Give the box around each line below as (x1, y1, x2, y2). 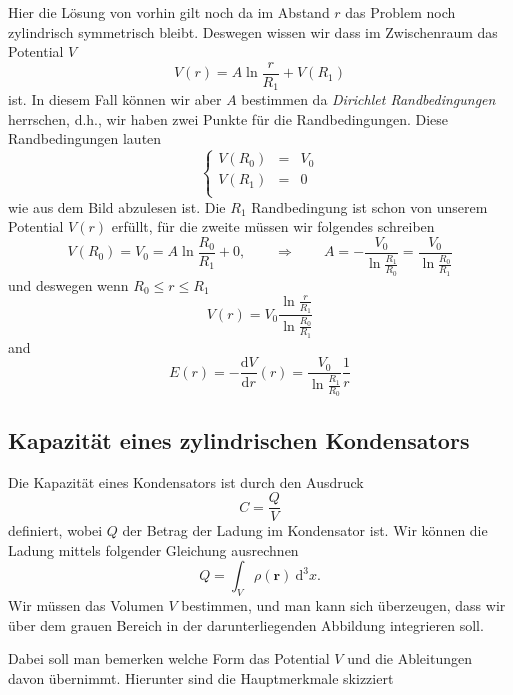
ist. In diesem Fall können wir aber (8, 89, 222, 110)
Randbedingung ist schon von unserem (251, 196, 488, 217)
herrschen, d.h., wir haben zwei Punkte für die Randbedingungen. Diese (8, 108, 449, 129)
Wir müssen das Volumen (8, 595, 164, 616)
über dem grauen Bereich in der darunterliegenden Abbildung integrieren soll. (8, 614, 484, 635)
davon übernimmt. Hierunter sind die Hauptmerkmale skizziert (8, 667, 394, 688)
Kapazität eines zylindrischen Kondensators (8, 424, 470, 455)
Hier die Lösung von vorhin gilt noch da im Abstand (8, 2, 330, 22)
